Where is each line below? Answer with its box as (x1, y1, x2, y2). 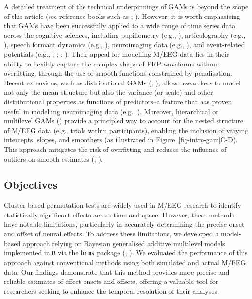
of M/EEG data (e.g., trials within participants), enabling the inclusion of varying (4, 125, 249, 135)
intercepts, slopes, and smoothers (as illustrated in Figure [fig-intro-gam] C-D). (4, 134, 238, 145)
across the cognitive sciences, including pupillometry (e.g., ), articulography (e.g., (4, 30, 246, 40)
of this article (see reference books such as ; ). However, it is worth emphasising (4, 11, 240, 21)
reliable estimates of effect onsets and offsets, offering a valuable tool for (4, 276, 218, 286)
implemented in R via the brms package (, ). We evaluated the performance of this (4, 248, 248, 258)
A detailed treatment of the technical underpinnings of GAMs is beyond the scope (4, 1, 249, 11)
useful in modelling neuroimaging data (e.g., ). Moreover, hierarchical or (4, 106, 218, 116)
